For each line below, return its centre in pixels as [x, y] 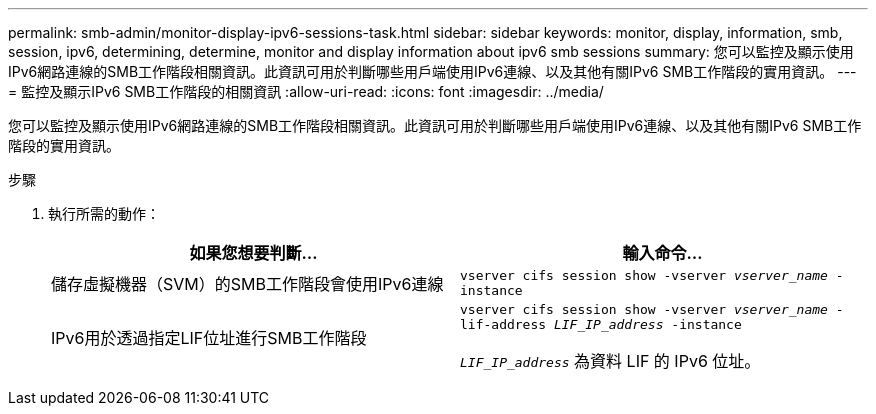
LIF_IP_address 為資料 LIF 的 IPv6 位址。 [610, 361]
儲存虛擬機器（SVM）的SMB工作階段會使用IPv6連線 [247, 284]
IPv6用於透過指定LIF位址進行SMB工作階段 [209, 338]
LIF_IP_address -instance [647, 324]
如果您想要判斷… [253, 253]
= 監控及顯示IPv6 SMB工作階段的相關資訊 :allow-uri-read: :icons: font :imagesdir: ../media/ [306, 91]
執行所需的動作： [104, 213]
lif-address [503, 324]
